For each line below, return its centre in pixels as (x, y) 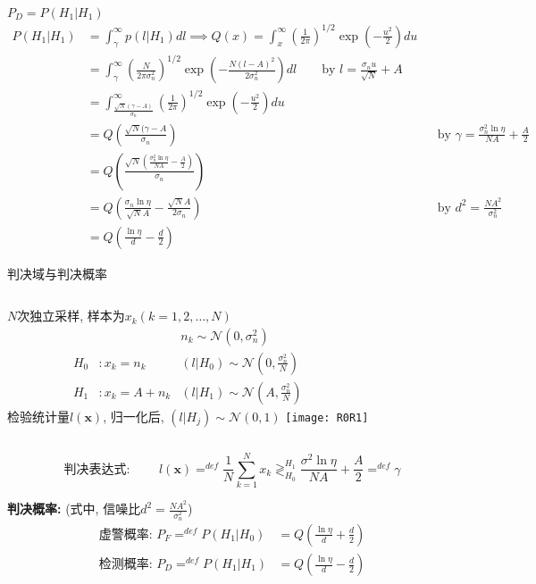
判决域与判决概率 (57, 273)
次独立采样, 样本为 (71, 316)
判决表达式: (97, 469)
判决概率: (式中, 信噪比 (74, 509)
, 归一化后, (134, 416)
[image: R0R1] (327, 417)
